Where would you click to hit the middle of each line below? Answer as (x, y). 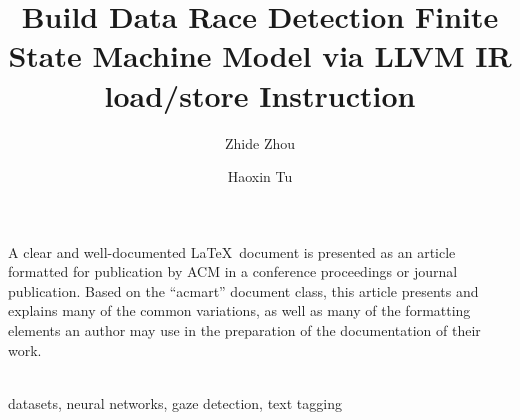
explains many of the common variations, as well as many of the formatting (239, 310)
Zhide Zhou (259, 142)
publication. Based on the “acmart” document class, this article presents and (243, 290)
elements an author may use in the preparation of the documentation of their (244, 330)
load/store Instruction (260, 94)
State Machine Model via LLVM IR (260, 55)
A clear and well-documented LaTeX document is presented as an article (232, 251)
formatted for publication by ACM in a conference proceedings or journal (233, 271)
